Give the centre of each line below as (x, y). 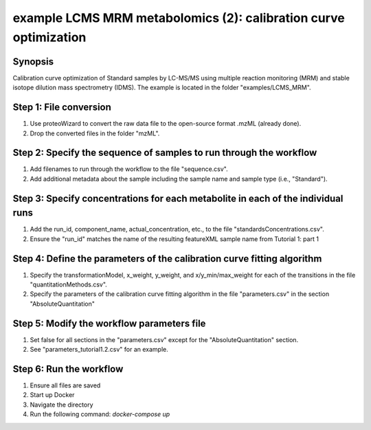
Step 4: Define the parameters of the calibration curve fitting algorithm (167, 259)
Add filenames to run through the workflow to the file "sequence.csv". (129, 169)
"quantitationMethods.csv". (69, 284)
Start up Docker (52, 395)
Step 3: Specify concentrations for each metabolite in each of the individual (178, 198)
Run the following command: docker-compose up (100, 414)
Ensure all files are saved (65, 385)
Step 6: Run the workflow (68, 369)
